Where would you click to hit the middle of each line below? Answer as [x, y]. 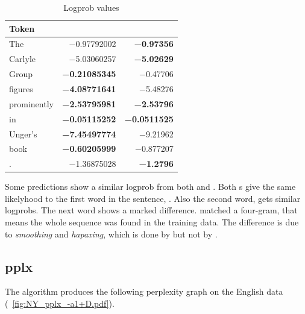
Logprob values [91, 7]
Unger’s [23, 133]
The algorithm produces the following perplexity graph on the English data [144, 291]
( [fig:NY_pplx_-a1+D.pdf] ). [60, 303]
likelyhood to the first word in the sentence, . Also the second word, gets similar [153, 198]
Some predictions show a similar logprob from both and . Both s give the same [150, 187]
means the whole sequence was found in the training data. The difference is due [152, 222]
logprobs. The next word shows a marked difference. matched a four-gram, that [151, 210]
